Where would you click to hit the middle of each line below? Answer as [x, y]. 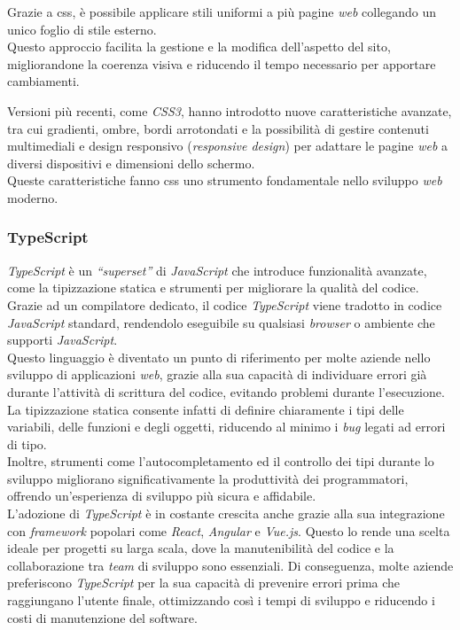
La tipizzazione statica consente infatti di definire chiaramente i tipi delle [206, 409]
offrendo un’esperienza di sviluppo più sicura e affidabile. [162, 496]
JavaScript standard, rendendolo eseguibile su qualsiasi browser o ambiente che [221, 322]
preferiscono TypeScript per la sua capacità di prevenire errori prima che [204, 583]
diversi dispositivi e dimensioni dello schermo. [131, 163]
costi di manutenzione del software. [102, 617]
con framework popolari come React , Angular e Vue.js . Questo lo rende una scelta [229, 530]
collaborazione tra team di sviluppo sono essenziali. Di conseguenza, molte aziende [230, 565]
